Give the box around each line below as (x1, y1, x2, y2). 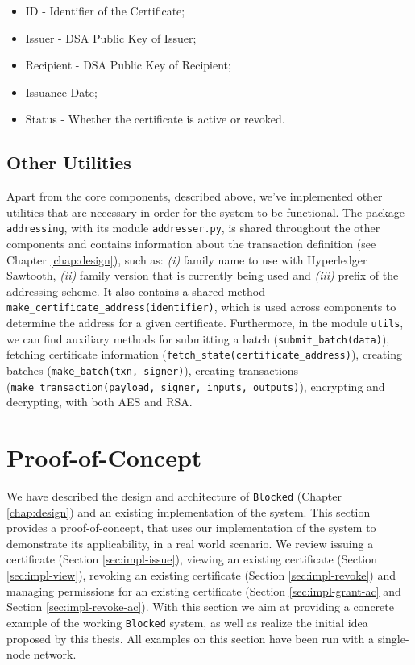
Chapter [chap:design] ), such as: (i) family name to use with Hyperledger (6, 251, 367, 268)
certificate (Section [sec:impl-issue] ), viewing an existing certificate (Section (6, 551, 378, 567)
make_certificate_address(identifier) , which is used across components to (6, 298, 396, 315)
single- (377, 630, 409, 646)
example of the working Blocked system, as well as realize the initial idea (6, 613, 368, 630)
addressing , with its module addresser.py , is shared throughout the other (6, 219, 380, 236)
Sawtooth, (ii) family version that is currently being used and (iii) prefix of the (6, 267, 399, 284)
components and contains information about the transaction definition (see (6, 235, 376, 252)
